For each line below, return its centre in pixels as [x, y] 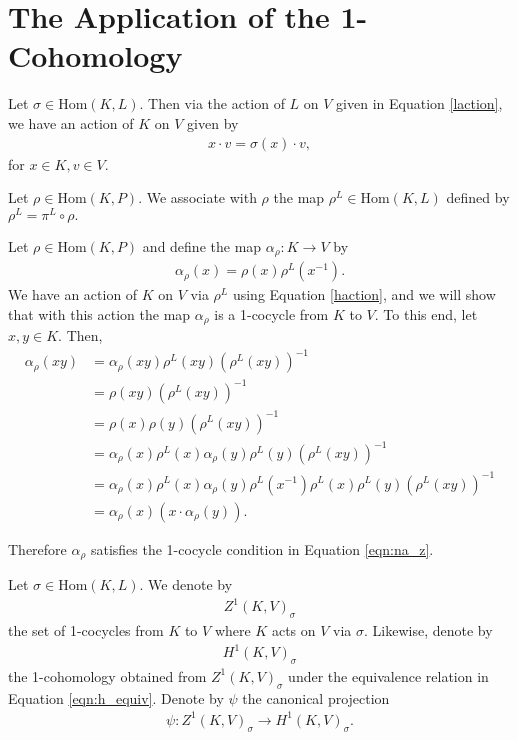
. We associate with [197, 197]
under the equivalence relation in [388, 675]
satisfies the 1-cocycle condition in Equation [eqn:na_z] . [262, 548]
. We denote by [186, 584]
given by [213, 122]
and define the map [202, 245]
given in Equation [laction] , [419, 103]
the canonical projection [316, 697]
